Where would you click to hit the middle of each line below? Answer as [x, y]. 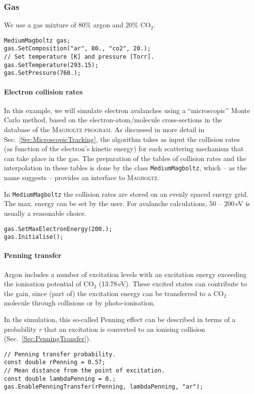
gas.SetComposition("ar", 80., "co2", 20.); [77, 49]
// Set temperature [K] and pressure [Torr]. [79, 57]
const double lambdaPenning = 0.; [60, 379]
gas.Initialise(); [34, 237]
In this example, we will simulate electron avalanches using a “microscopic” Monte [127, 110]
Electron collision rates [43, 91]
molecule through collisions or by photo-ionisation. [80, 303]
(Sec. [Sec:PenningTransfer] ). [48, 338]
